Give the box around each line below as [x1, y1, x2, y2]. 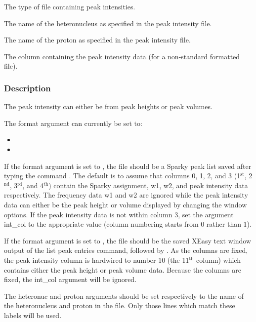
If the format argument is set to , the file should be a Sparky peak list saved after [4, 161, 252, 171]
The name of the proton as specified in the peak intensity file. [4, 35, 191, 45]
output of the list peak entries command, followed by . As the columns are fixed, [4, 245, 248, 255]
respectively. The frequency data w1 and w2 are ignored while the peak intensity [4, 190, 248, 200]
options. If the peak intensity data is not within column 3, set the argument [4, 209, 234, 219]
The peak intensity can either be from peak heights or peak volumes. [4, 101, 213, 112]
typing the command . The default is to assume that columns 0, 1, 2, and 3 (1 [4, 170, 241, 181]
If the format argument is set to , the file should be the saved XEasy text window [4, 235, 251, 245]
